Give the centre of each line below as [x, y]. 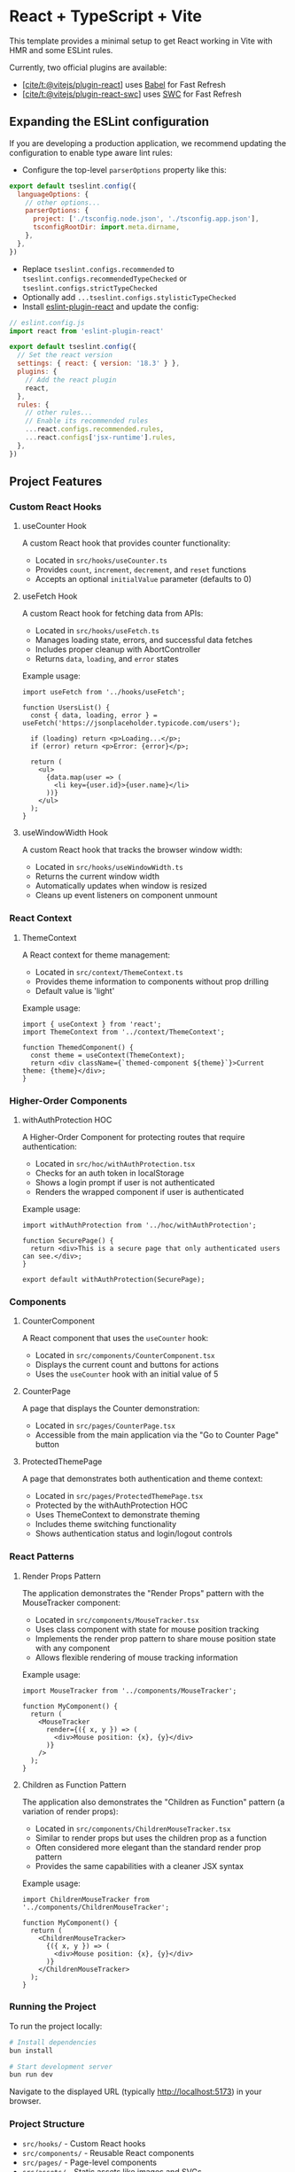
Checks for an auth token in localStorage [109, 1173]
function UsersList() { [66, 708]
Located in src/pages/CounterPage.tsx [105, 1426]
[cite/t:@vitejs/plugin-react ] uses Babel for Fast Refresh [124, 84]
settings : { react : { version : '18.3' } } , [98, 364]
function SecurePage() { [68, 1241]
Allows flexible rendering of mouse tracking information [136, 1657]
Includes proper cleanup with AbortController [118, 649]
